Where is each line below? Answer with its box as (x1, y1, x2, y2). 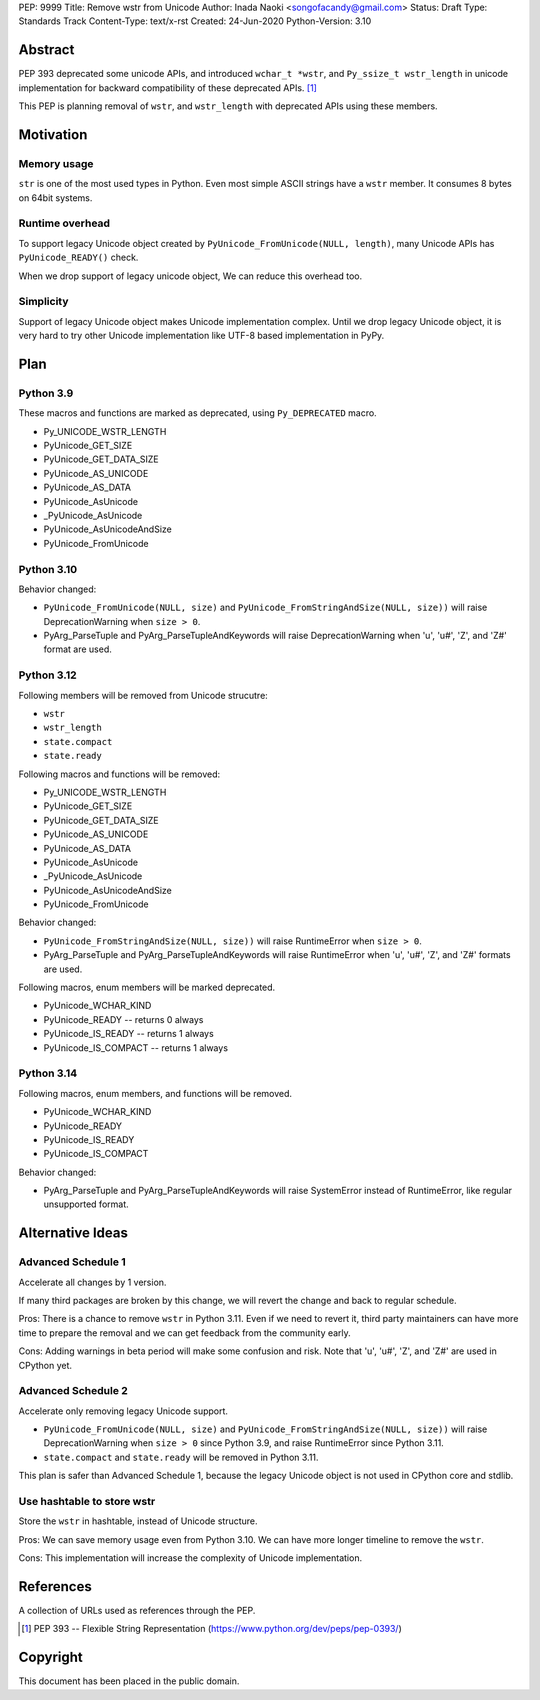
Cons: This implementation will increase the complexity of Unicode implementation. (18, 1552, 363, 1564)
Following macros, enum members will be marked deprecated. (18, 981, 276, 994)
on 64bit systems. (18, 191, 93, 204)
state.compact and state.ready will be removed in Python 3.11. (43, 1451, 319, 1463)
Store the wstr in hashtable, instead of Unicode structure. (18, 1515, 259, 1527)
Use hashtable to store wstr (18, 1495, 156, 1509)
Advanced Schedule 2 (18, 1384, 129, 1398)
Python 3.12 (18, 668, 77, 682)
